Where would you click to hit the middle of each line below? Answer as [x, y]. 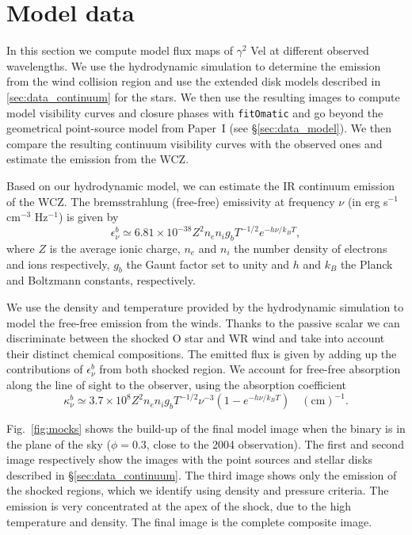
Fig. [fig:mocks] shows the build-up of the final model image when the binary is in [206, 428]
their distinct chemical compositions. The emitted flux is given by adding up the [202, 353]
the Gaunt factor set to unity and [208, 264]
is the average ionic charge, [115, 248]
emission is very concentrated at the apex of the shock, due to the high [179, 506]
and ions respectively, [58, 264]
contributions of [45, 369]
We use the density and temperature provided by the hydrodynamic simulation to [205, 307]
